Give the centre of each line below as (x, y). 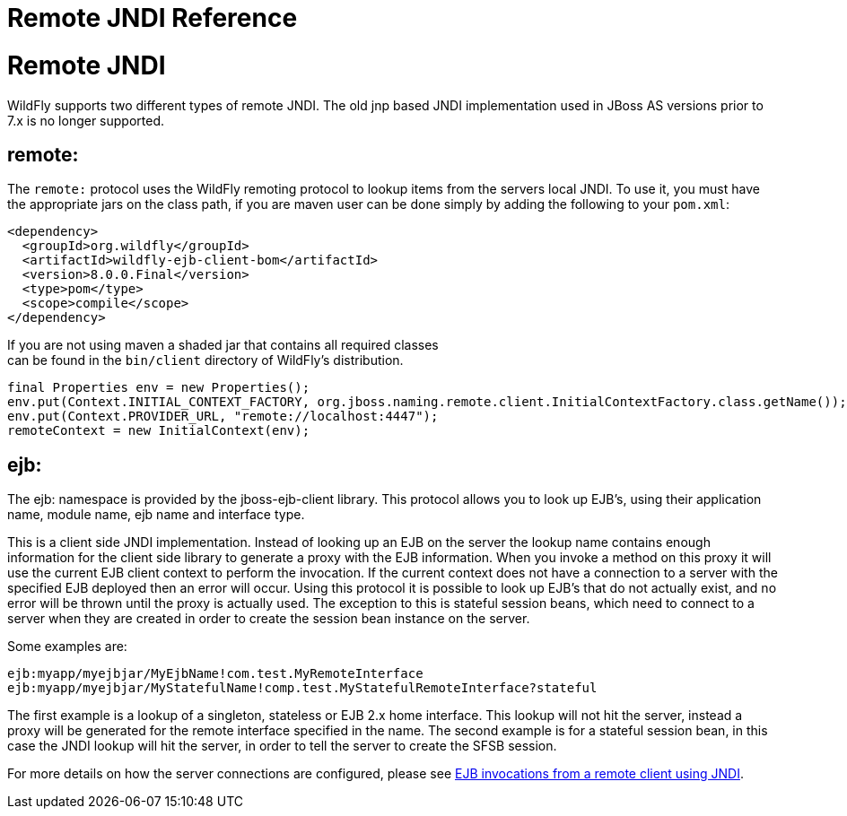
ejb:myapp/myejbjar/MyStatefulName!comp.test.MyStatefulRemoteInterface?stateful (302, 688)
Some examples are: (67, 647)
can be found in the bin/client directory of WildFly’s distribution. (205, 360)
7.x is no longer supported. (86, 120)
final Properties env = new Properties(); (159, 388)
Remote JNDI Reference (153, 18)
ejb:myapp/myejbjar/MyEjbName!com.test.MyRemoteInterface (215, 674)
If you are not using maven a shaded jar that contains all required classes (223, 345)
